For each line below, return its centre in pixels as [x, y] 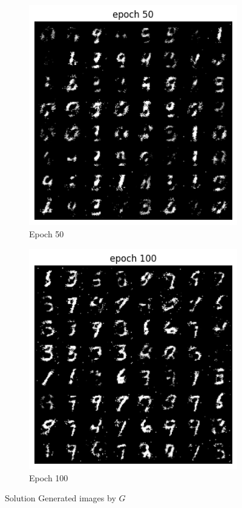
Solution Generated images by [60, 498]
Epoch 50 [47, 234]
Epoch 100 [49, 477]
